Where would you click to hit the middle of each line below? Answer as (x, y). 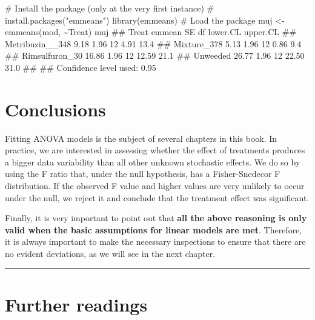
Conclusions (55, 109)
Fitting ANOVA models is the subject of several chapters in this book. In (141, 138)
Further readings (76, 304)
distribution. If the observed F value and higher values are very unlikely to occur (155, 186)
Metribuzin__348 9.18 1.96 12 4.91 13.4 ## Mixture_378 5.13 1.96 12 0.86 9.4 (153, 43)
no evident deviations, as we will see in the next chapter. (110, 254)
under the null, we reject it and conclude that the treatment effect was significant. (157, 197)
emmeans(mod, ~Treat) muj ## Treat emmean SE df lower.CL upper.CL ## (151, 32)
